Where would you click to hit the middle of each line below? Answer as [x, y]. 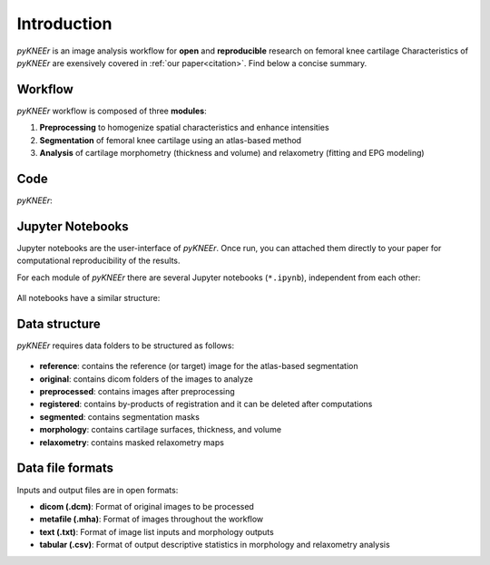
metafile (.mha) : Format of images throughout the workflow [152, 519]
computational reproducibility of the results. [98, 261]
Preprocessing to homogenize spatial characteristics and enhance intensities [185, 128]
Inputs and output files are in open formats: [98, 490]
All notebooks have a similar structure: [88, 298]
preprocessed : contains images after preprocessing [137, 392]
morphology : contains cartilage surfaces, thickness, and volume [160, 430]
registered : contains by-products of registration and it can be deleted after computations [206, 404]
